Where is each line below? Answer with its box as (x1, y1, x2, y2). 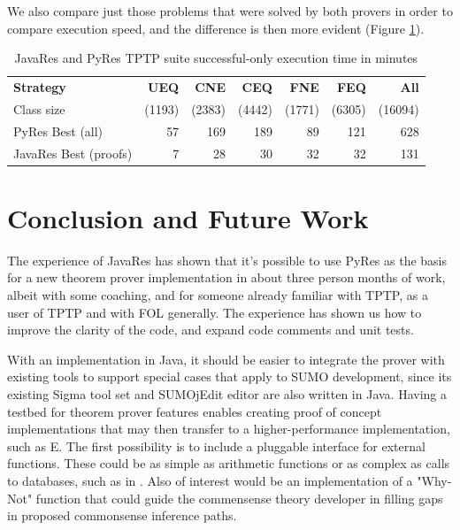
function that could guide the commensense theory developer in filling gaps (35, 488, 443, 507)
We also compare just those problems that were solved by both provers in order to (7, 2, 453, 19)
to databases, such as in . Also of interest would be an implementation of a (7, 471, 413, 489)
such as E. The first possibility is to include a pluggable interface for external (7, 436, 425, 455)
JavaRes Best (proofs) (13, 143, 133, 162)
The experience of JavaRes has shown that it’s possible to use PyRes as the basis (7, 250, 448, 269)
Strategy (13, 78, 66, 96)
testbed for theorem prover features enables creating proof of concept (7, 402, 382, 420)
